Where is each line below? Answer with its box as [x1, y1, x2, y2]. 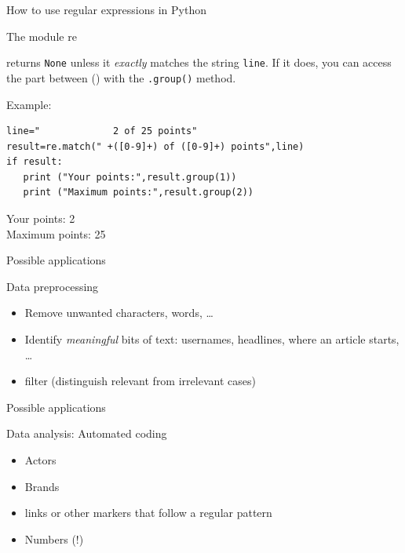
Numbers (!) [24, 530, 84, 547]
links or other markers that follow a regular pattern [24, 504, 272, 521]
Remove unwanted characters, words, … [24, 304, 213, 321]
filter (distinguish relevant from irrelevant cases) [24, 373, 256, 389]
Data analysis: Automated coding [6, 425, 167, 442]
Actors [24, 452, 57, 468]
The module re [6, 27, 77, 44]
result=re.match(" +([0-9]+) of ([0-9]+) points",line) [6, 140, 305, 152]
